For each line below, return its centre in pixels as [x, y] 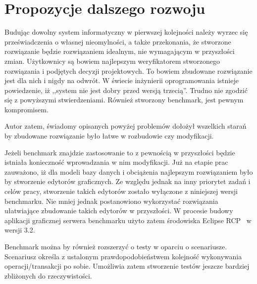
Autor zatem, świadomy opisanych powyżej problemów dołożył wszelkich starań [126, 126]
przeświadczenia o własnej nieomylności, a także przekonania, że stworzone [118, 41]
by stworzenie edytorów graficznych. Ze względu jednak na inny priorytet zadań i [128, 181]
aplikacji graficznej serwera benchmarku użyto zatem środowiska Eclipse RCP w [128, 220]
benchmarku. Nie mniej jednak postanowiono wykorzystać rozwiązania [111, 201]
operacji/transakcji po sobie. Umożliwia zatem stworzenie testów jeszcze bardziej [127, 266]
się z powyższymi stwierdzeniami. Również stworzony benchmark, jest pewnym [124, 100]
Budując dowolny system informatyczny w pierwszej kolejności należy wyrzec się [126, 32]
